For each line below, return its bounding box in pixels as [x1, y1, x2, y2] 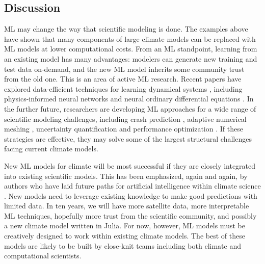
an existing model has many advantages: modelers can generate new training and [4, 53, 257, 64]
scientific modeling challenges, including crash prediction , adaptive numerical [4, 113, 247, 124]
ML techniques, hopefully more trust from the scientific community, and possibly [4, 210, 257, 221]
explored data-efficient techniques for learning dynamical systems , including [4, 83, 243, 94]
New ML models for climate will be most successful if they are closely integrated [4, 160, 256, 171]
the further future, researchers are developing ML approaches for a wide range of [4, 103, 256, 114]
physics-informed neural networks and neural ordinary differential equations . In [4, 93, 254, 104]
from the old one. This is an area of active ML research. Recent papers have [4, 73, 242, 84]
